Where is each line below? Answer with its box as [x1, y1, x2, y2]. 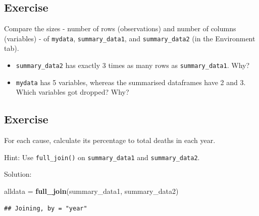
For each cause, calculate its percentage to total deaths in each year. [4, 135, 216, 146]
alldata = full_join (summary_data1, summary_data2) [4, 186, 179, 196]
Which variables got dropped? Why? [16, 87, 129, 97]
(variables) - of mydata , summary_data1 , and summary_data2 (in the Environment [4, 33, 255, 43]
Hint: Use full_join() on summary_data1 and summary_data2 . [4, 152, 200, 162]
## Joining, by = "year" [4, 204, 87, 212]
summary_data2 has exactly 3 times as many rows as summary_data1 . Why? [16, 60, 250, 70]
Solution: [4, 169, 32, 179]
